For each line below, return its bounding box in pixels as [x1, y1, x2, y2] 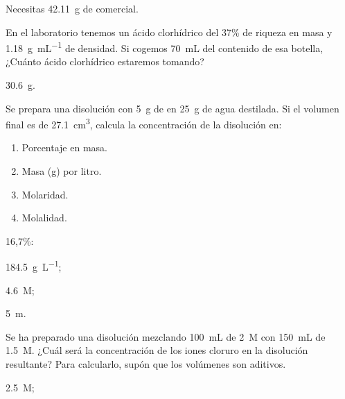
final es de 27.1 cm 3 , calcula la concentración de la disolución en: [6, 115, 282, 131]
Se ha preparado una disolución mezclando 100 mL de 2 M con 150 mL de [6, 329, 326, 343]
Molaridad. [21, 187, 69, 201]
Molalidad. [21, 210, 67, 225]
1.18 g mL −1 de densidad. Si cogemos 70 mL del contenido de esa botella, [6, 39, 324, 55]
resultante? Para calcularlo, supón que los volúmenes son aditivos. [6, 357, 286, 371]
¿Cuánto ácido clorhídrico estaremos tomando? [6, 54, 204, 69]
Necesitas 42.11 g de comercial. [6, 1, 139, 15]
